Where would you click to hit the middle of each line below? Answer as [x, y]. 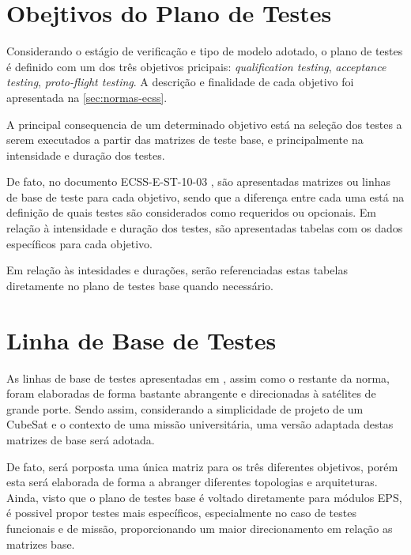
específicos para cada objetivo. [79, 243]
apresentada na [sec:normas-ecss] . [87, 97]
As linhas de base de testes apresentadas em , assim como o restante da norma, [198, 378]
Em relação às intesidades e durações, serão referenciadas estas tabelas [177, 270]
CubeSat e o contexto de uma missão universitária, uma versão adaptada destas [200, 424]
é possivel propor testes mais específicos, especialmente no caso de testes [181, 513]
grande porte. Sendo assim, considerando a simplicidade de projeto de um [185, 408]
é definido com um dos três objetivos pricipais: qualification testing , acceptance [196, 66]
